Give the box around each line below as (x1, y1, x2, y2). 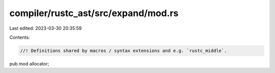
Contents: (9, 34, 30, 40)
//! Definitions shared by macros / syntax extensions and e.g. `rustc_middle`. (20, 48, 227, 53)
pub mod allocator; (9, 60, 49, 66)
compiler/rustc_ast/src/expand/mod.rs (9, 8, 179, 19)
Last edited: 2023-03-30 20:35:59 (9, 25, 82, 31)
